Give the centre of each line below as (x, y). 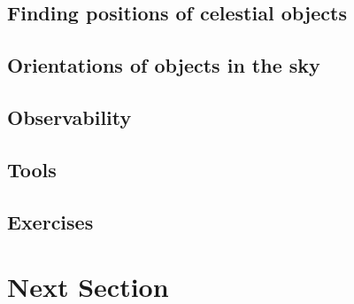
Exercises (50, 221)
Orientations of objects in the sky (164, 65)
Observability (69, 117)
